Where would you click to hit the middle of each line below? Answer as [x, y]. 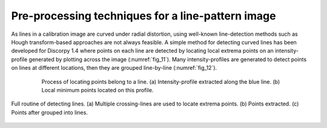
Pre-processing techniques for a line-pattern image [144, 16]
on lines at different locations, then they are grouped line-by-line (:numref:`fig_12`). [114, 68]
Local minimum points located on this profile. [97, 90]
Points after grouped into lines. [49, 112]
